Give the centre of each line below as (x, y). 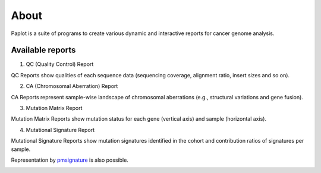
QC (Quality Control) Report (60, 64)
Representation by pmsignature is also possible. (70, 160)
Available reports (43, 50)
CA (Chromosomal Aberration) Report (72, 86)
